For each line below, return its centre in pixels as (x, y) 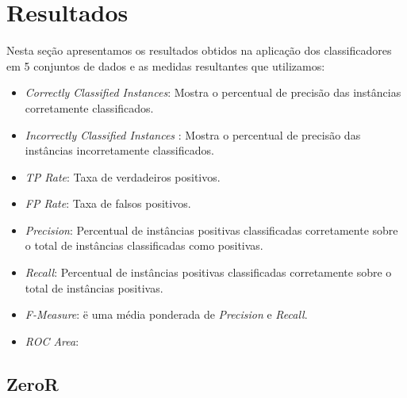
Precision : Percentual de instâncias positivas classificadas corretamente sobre (211, 230)
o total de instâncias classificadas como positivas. (144, 245)
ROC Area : (52, 341)
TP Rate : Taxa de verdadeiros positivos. (123, 176)
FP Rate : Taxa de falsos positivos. (108, 203)
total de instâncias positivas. (94, 287)
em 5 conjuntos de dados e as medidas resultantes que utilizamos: (166, 65)
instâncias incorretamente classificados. (119, 150)
